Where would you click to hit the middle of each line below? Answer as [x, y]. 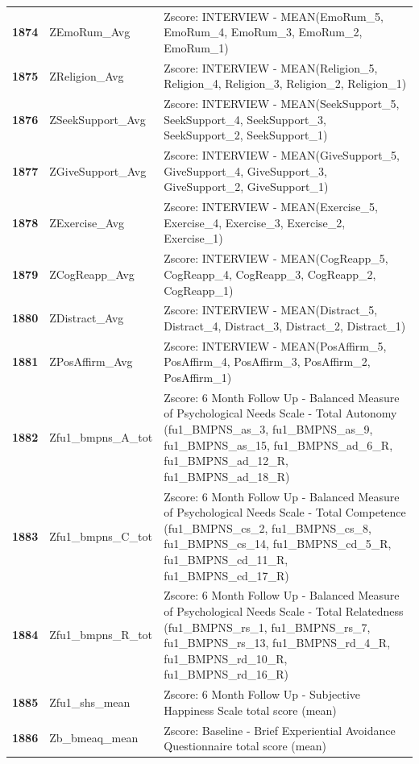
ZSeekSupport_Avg [97, 119]
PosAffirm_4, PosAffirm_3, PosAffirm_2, [267, 361]
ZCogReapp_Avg [92, 274]
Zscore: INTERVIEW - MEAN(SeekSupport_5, [282, 104]
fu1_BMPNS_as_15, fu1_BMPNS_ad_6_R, [278, 444]
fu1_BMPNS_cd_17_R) [226, 575]
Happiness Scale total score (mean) [250, 710]
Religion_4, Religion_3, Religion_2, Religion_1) [285, 83]
